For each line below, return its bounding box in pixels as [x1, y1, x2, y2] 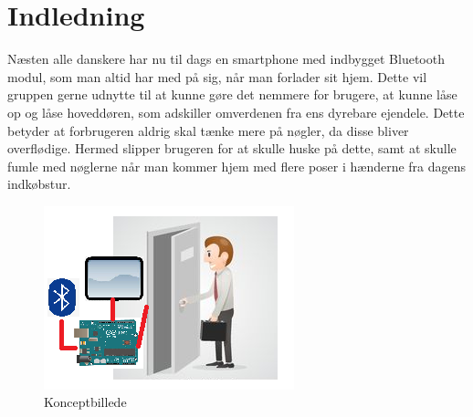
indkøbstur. [7, 174, 71, 193]
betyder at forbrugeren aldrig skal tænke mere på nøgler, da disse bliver [7, 120, 409, 140]
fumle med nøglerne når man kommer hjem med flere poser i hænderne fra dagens [7, 156, 467, 175]
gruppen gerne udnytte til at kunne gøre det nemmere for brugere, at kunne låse [7, 85, 457, 104]
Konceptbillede [44, 392, 127, 412]
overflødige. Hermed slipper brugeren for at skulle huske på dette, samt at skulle [7, 139, 457, 158]
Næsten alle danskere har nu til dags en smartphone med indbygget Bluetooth [7, 49, 445, 68]
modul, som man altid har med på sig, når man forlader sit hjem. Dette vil [7, 67, 427, 86]
